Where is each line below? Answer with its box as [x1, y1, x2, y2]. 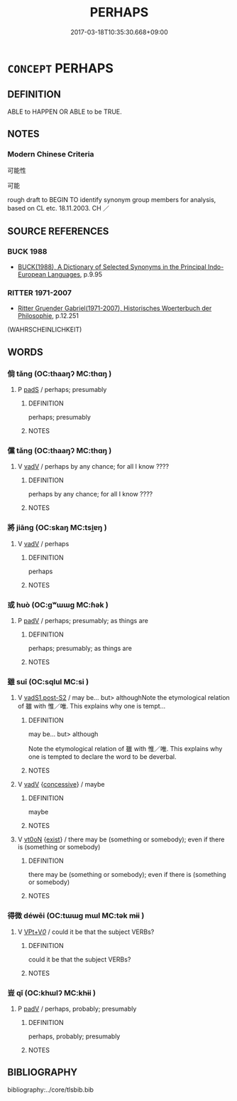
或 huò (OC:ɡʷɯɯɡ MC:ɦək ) [7, 600, 109, 610]
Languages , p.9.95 [47, 270, 103, 279]
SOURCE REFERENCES [7, 225, 109, 237]
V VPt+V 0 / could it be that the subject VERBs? [17, 927, 155, 936]
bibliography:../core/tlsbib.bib [7, 1085, 94, 1094]
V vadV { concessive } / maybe [17, 780, 105, 789]
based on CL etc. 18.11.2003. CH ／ [7, 204, 110, 213]
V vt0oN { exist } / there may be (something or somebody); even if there [17, 835, 225, 844]
